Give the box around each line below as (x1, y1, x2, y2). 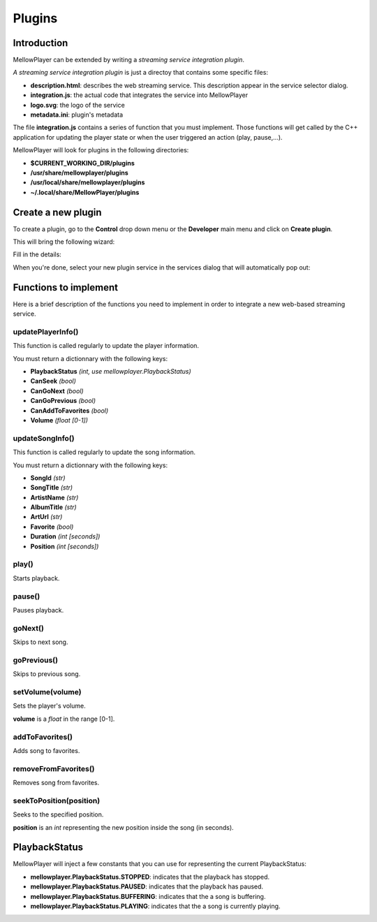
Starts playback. (13, 573, 60, 583)
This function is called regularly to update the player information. (13, 342, 199, 350)
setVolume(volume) (13, 687, 82, 696)
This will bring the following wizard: (13, 237, 115, 246)
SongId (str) (30, 474, 66, 482)
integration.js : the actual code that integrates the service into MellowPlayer (30, 91, 248, 99)
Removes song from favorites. (13, 779, 100, 787)
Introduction (13, 37, 68, 49)
